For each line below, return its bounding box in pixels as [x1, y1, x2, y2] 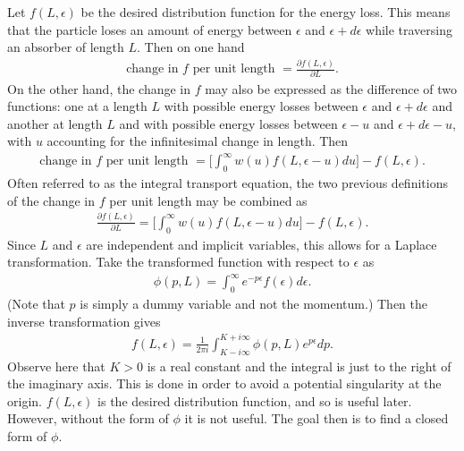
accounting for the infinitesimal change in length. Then [46, 132, 349, 150]
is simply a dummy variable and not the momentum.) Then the [80, 294, 427, 313]
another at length [7, 114, 103, 132]
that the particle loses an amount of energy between [7, 20, 292, 38]
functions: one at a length [7, 97, 148, 115]
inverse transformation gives [7, 311, 161, 330]
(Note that [7, 294, 65, 313]
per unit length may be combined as [109, 191, 308, 209]
